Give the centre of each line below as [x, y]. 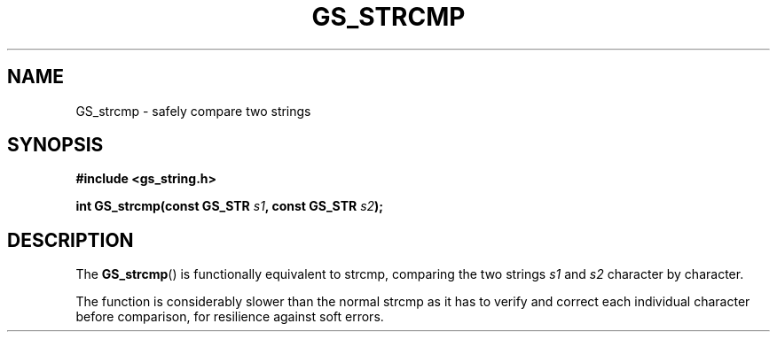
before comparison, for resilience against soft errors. [230, 317]
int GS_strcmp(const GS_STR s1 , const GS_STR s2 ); [230, 206]
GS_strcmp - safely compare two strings [193, 111]
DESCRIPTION [71, 240]
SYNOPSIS [55, 145]
